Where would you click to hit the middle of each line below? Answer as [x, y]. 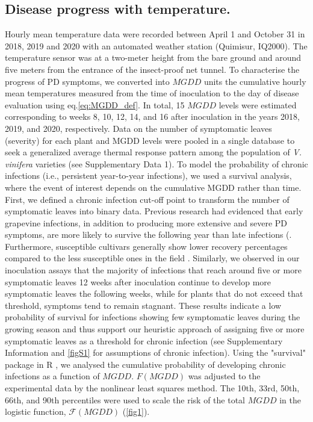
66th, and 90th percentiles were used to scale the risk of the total [125, 399]
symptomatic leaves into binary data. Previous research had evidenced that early [154, 211]
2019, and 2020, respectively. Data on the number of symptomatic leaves [138, 128]
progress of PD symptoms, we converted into [87, 81]
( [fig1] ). [136, 411]
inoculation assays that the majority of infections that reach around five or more [153, 270]
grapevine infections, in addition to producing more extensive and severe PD [146, 222]
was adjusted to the [224, 376]
